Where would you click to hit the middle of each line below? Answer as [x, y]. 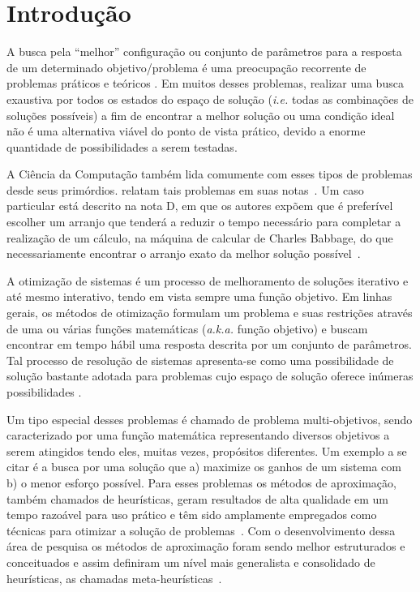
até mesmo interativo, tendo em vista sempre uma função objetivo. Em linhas [199, 296]
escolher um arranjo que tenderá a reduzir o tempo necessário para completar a [204, 222]
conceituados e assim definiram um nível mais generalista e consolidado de [191, 562]
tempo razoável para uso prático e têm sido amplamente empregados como [192, 515]
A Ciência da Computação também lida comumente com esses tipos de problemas [210, 174]
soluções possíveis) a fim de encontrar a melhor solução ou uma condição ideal [201, 115]
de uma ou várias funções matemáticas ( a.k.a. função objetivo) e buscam [187, 328]
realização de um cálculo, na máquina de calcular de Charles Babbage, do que [200, 237]
